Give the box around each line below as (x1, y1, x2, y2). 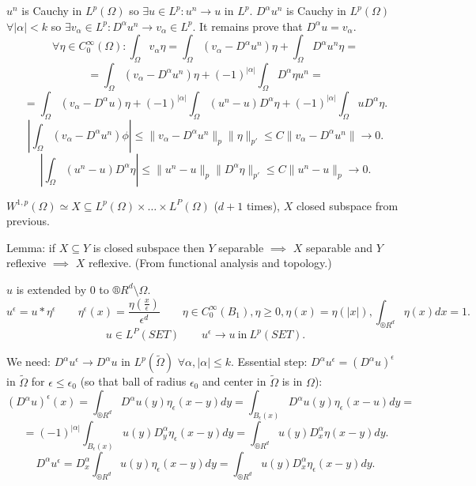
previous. (6, 213, 50, 229)
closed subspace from (296, 197, 399, 213)
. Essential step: (230, 353, 308, 370)
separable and (305, 239, 373, 255)
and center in (202, 373, 266, 390)
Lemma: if (6, 239, 56, 255)
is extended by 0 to (16, 281, 109, 297)
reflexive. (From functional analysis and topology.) (88, 254, 332, 271)
